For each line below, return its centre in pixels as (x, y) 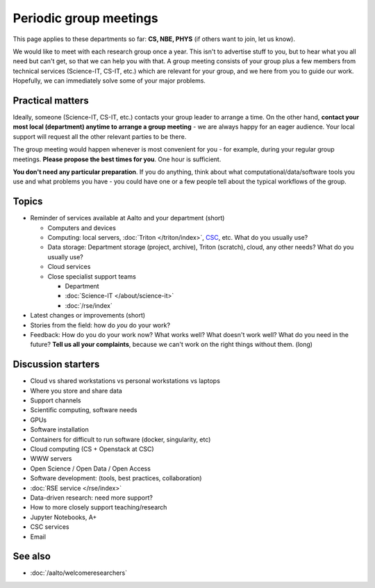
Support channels (56, 400)
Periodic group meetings (86, 18)
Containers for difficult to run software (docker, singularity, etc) (120, 439)
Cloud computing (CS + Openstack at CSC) (92, 449)
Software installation (60, 430)
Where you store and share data (76, 391)
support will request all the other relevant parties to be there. (100, 136)
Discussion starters (56, 365)
